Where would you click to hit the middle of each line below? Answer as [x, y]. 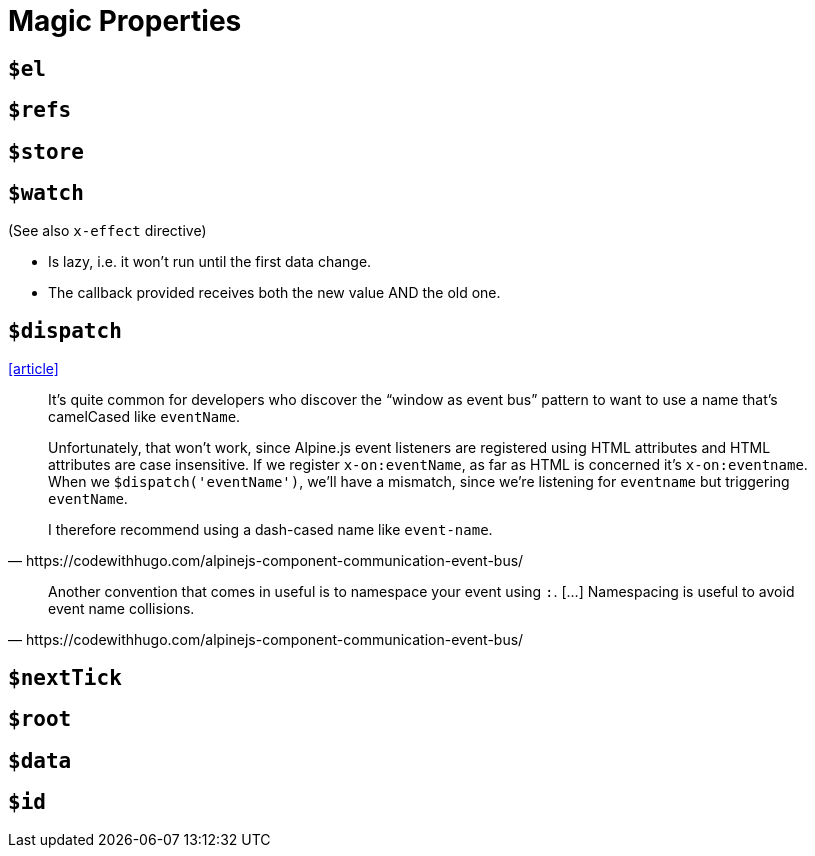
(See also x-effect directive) [107, 231]
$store [46, 151]
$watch [46, 193]
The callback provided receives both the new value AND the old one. [274, 293]
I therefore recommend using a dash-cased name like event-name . [270, 530]
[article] [33, 369]
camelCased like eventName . [144, 417]
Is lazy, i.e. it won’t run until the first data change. [210, 262]
